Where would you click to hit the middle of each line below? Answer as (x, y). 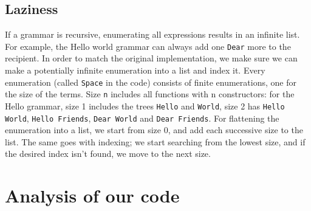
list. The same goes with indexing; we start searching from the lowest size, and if (155, 141)
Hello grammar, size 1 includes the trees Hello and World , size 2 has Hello (145, 105)
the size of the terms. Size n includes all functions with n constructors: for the (150, 94)
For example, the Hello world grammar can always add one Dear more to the (148, 46)
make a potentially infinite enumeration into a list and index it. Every (135, 70)
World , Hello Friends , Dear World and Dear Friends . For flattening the (142, 118)
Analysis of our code (92, 195)
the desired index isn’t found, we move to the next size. (108, 154)
